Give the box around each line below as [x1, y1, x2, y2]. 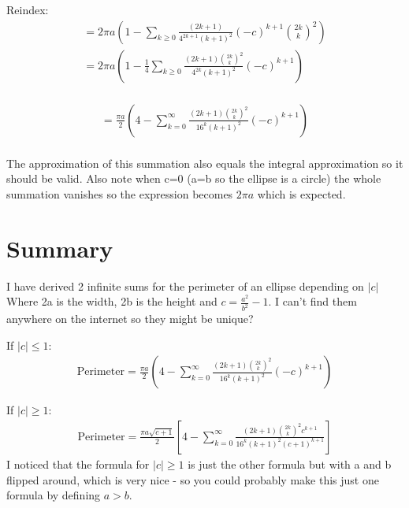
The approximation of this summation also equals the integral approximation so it [6, 154, 403, 171]
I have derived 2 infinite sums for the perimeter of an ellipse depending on [6, 277, 364, 294]
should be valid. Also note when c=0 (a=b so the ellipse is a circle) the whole [6, 170, 381, 187]
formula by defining [6, 487, 101, 503]
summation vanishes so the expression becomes [6, 185, 233, 202]
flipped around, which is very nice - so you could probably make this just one [6, 471, 379, 488]
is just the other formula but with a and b [188, 455, 392, 472]
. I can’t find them [268, 293, 357, 310]
